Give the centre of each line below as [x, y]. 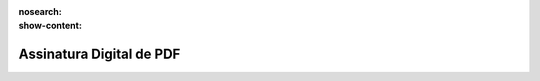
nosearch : [40, 11]
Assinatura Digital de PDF [99, 54]
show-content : [50, 26]
